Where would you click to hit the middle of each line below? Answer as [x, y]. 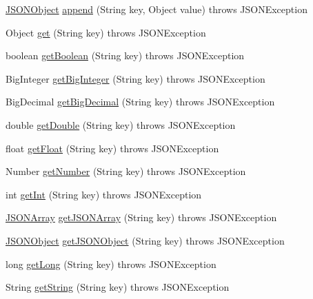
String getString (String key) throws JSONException [118, 287]
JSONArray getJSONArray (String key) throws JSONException [141, 217]
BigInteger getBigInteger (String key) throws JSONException [135, 78]
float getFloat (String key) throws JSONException [112, 148]
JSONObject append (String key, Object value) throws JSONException [156, 9]
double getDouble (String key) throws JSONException [121, 124]
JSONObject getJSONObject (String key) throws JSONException [145, 240]
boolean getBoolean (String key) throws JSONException [125, 55]
